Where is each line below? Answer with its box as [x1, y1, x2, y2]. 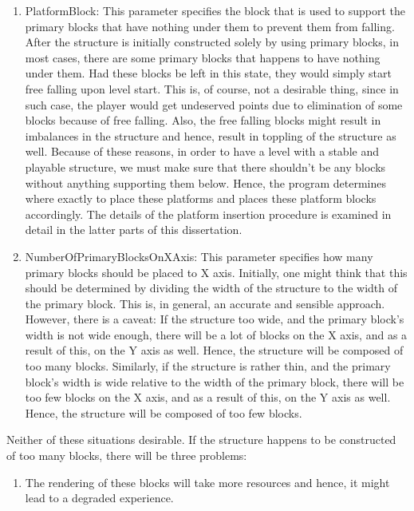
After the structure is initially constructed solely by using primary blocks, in [25, 34, 399, 50]
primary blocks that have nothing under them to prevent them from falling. [25, 18, 395, 34]
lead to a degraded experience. [25, 489, 174, 506]
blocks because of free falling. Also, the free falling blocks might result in [25, 112, 381, 129]
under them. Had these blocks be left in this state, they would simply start [25, 65, 392, 81]
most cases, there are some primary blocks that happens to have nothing [25, 49, 380, 65]
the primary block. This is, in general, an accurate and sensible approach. [25, 295, 385, 311]
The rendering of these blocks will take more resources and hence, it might [25, 473, 390, 490]
